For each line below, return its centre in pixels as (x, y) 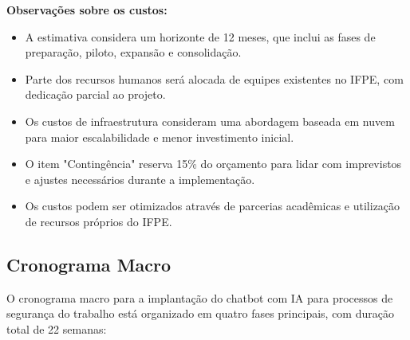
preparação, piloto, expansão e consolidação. (133, 52)
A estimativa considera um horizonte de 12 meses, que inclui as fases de (200, 36)
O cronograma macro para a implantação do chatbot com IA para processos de (200, 297)
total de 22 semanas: (57, 328)
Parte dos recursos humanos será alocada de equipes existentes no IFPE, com (214, 78)
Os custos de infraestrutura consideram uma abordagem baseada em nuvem (210, 121)
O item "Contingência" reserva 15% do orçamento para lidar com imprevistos (213, 164)
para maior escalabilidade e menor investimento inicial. (160, 137)
